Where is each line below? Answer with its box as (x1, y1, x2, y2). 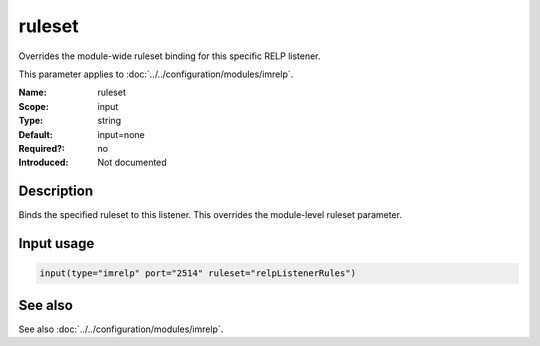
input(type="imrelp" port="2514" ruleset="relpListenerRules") (39, 268, 357, 279)
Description (18, 183, 94, 200)
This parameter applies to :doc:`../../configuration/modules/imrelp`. (18, 68, 294, 80)
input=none (97, 128, 145, 140)
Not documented (97, 156, 167, 169)
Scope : (18, 100, 49, 112)
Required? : (18, 142, 65, 154)
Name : (18, 86, 47, 99)
